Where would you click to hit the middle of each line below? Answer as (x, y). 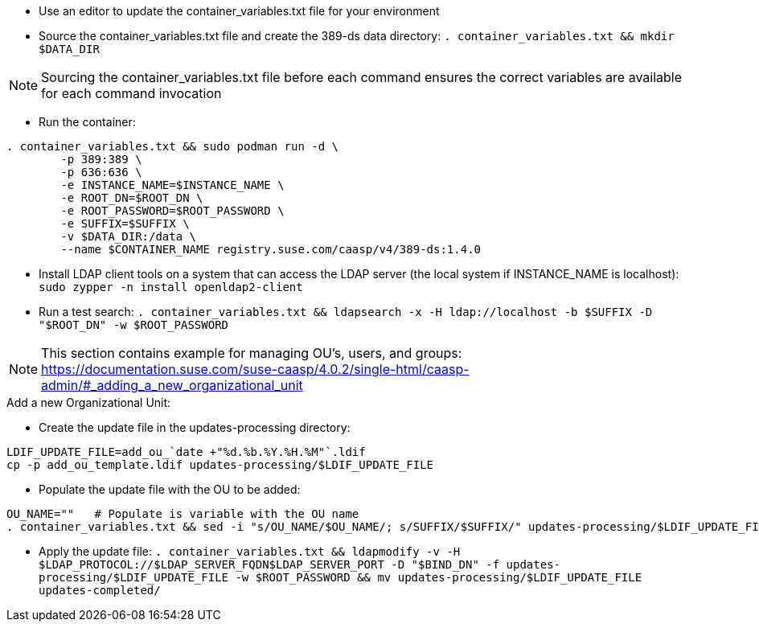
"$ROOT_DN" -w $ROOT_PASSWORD (134, 325)
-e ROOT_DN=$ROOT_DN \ (132, 198)
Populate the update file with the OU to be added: (170, 489)
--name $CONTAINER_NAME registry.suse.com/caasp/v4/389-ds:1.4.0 (271, 249)
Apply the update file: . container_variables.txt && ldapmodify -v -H (250, 551)
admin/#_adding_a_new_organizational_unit (172, 385)
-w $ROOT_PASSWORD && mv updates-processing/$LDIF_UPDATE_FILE (439, 577)
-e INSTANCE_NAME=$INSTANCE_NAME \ (172, 185)
